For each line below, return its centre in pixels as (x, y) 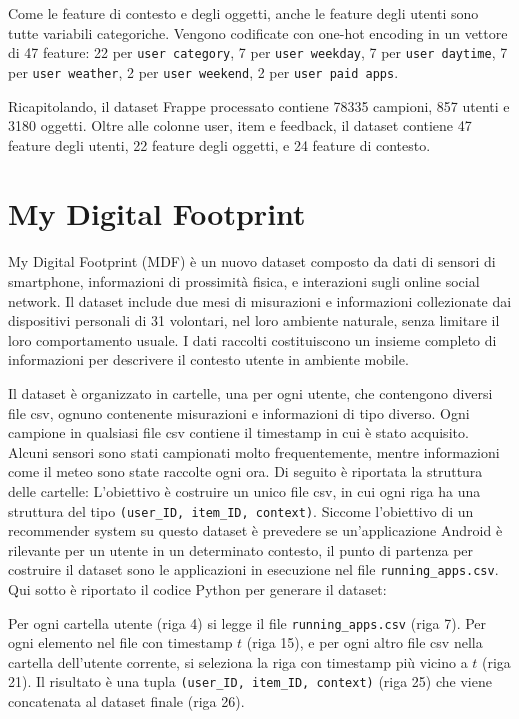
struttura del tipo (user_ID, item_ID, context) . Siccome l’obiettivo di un (241, 510)
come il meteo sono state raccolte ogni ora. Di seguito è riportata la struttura (245, 471)
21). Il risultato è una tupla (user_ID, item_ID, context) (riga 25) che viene (250, 681)
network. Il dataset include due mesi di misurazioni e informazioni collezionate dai (260, 300)
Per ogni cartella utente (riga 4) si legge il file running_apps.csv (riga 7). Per (247, 622)
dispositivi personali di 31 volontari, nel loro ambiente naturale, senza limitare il (254, 320)
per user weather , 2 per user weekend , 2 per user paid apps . (203, 71)
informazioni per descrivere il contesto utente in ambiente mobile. (208, 359)
